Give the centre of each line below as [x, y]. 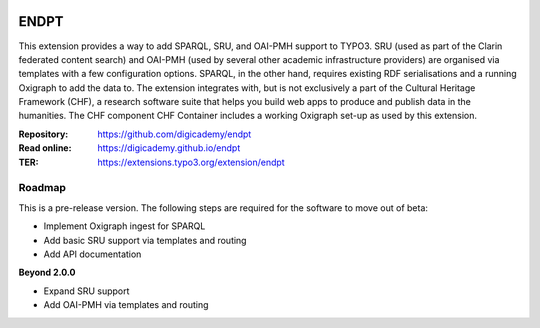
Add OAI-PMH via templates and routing [126, 305]
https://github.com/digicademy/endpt [174, 134]
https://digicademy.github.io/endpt [169, 148]
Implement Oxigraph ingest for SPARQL [124, 226]
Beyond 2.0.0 [47, 272]
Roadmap [42, 188]
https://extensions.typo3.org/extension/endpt [191, 162]
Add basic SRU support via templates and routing [145, 240]
